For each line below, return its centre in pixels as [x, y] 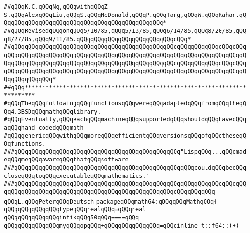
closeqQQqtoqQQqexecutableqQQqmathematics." [77, 176]
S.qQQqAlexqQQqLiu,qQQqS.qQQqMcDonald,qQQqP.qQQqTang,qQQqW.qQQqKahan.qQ [125, 15]
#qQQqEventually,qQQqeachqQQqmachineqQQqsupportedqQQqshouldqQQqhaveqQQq [125, 120]
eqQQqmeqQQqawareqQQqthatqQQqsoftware [66, 160]
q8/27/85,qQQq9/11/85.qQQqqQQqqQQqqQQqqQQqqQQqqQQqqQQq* [97, 39]
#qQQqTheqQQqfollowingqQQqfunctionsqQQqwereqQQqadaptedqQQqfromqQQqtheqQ [125, 103]
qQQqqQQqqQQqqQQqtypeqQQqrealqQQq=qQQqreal [75, 210]
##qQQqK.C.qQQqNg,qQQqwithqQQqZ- [58, 7]
